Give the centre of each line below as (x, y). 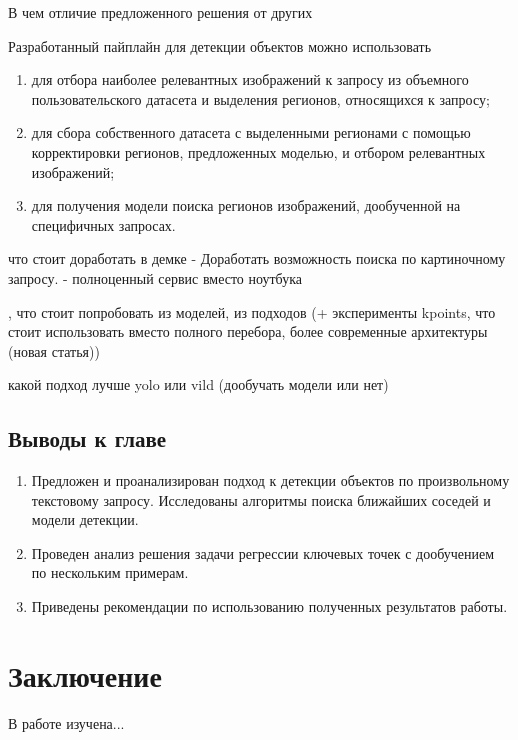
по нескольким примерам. (110, 572)
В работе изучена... (66, 722)
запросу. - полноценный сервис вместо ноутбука (155, 277)
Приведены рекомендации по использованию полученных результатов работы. (269, 606)
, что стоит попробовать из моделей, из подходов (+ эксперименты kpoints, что (252, 311)
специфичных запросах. (103, 224)
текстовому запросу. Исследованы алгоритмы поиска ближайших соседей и (261, 499)
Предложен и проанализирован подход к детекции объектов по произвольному (270, 480)
